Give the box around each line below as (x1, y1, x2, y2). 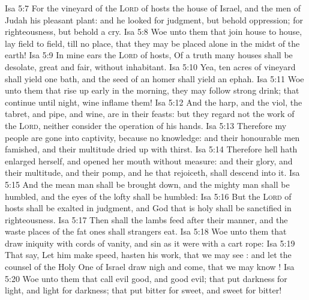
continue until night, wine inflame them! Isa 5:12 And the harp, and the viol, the (5, 95, 302, 108)
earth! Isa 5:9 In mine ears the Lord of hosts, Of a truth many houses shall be (5, 49, 293, 61)
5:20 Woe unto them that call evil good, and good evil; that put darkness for (5, 272, 287, 284)
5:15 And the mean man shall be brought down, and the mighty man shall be (5, 178, 290, 190)
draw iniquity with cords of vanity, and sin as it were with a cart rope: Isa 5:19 (5, 236, 295, 249)
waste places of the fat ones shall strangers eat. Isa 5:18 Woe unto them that (5, 225, 287, 238)
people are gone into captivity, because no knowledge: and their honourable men (5, 131, 300, 143)
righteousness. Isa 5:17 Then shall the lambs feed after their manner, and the (5, 213, 288, 226)
